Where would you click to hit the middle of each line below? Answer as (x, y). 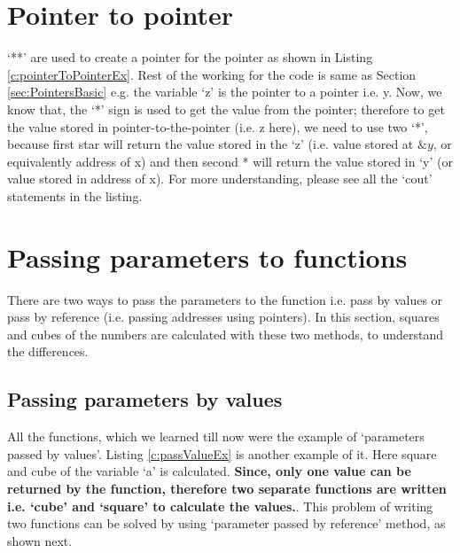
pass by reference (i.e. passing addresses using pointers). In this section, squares (223, 317)
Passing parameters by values (145, 399)
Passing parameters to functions (207, 257)
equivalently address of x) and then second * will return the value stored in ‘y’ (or (230, 161)
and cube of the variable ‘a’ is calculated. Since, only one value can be (209, 471)
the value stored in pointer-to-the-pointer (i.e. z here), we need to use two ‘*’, (218, 126)
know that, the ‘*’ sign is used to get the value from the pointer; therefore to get (226, 109)
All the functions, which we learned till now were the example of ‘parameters (216, 436)
